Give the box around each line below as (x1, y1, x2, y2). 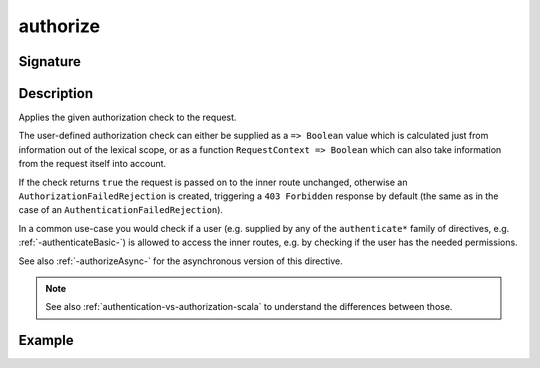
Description (18, 85, 94, 102)
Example (18, 332, 74, 349)
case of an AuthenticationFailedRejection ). (18, 204, 224, 216)
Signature (18, 53, 82, 70)
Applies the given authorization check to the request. (18, 111, 237, 124)
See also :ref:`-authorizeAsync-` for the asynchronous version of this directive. (18, 255, 344, 267)
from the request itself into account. (18, 158, 167, 170)
